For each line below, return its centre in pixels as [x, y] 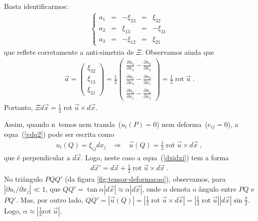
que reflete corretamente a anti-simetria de [69, 52]
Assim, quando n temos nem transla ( [63, 124]
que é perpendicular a [37, 157]
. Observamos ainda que [178, 52]
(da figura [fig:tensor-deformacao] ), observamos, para [145, 179]
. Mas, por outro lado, [50, 199]
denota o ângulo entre [203, 188]
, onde [151, 188]
